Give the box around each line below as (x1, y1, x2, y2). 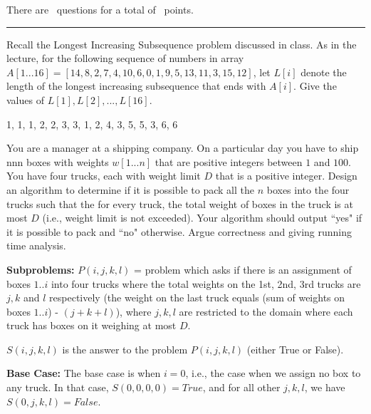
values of (6, 92, 44, 107)
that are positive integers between (155, 154, 303, 169)
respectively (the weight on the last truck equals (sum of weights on (49, 290, 345, 305)
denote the (301, 64, 347, 79)
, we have (304, 380, 345, 395)
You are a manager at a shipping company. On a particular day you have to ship (6, 140, 359, 155)
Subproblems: (6, 262, 75, 276)
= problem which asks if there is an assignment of (134, 262, 352, 276)
